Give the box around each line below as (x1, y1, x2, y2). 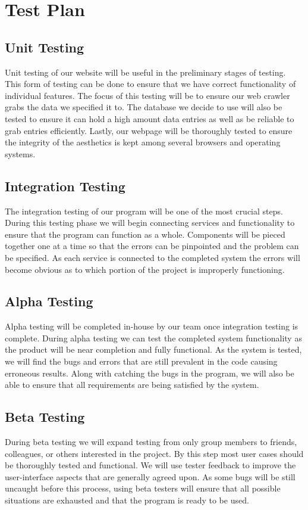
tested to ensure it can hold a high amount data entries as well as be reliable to (5, 112, 294, 125)
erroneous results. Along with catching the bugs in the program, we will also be (5, 366, 294, 379)
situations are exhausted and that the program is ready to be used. (5, 494, 249, 506)
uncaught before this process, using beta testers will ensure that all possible (5, 482, 281, 495)
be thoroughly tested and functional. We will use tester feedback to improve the (5, 459, 296, 471)
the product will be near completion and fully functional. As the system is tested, (5, 343, 302, 356)
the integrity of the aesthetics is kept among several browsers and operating (5, 136, 281, 148)
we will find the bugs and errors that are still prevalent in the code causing (5, 355, 278, 368)
